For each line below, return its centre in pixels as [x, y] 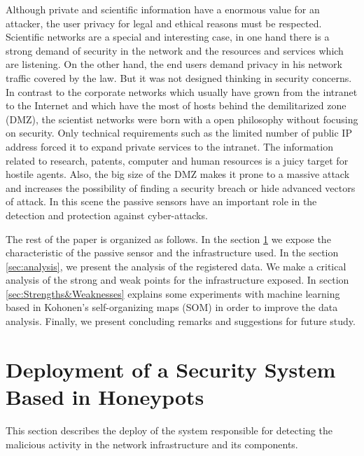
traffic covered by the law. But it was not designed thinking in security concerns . [179, 77]
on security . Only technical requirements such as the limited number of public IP [179, 133]
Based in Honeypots [105, 397]
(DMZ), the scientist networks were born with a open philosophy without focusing [182, 119]
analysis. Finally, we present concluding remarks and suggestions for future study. [181, 321]
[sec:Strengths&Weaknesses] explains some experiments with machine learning [173, 293]
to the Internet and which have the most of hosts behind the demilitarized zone [176, 105]
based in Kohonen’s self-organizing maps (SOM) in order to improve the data [172, 307]
